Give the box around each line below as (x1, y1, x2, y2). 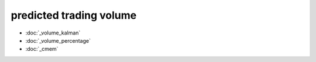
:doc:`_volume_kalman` (25, 29, 81, 36)
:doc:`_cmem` (25, 46, 59, 53)
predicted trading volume (11, 9, 137, 22)
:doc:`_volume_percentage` (25, 37, 91, 44)
